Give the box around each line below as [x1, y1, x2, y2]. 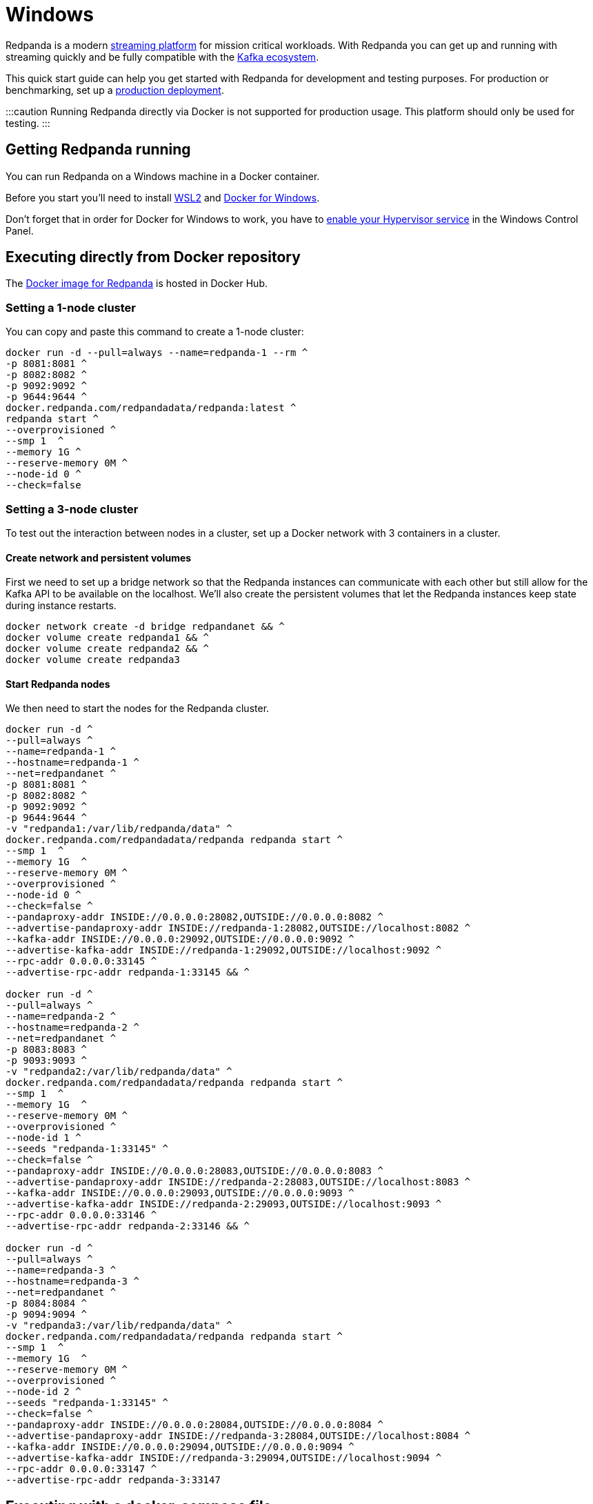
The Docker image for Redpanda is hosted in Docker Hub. [6, 277, 268, 290]
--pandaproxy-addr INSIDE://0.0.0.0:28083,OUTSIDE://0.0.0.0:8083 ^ [6, 1165, 383, 1177]
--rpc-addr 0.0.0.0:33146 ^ [6, 1209, 157, 1221]
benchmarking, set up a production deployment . [6, 83, 224, 96]
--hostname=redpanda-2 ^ [6, 1022, 139, 1033]
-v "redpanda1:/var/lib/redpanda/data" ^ [6, 823, 232, 835]
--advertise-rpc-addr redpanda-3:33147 [6, 1474, 221, 1486]
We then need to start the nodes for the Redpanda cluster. [6, 702, 270, 715]
